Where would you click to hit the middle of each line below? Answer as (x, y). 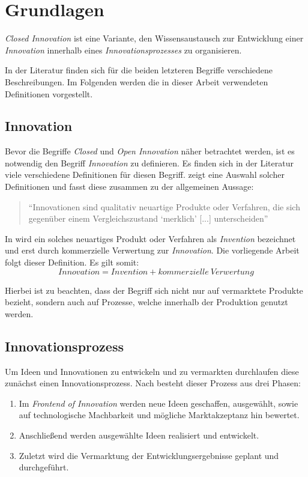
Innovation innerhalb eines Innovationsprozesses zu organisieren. (123, 50)
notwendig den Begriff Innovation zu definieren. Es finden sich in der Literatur (149, 163)
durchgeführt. (44, 467)
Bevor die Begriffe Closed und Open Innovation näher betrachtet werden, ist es (150, 151)
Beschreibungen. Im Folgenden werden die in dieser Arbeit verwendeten (137, 81)
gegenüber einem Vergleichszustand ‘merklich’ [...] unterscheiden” (148, 218)
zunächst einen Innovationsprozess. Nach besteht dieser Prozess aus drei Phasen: (153, 383)
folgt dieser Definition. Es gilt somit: (72, 262)
